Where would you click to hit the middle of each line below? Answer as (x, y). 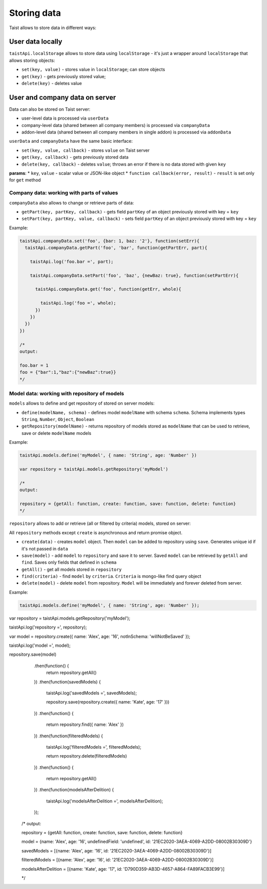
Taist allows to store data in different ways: (53, 28)
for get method (25, 180)
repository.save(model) (33, 654)
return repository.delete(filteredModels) (87, 756)
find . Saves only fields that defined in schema (69, 562)
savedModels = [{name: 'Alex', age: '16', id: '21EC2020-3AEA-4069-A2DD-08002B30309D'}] (116, 850)
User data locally (36, 42)
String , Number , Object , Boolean (58, 420)
